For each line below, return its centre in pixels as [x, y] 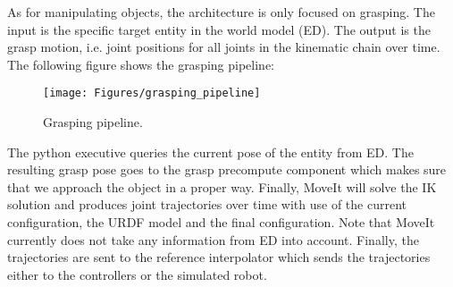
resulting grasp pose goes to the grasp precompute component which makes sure [227, 169]
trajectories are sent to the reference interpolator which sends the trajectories [219, 257]
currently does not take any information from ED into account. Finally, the [213, 239]
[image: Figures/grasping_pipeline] [152, 93]
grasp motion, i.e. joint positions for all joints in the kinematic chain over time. [224, 47]
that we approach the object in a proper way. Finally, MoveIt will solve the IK [222, 186]
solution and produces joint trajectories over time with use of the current [207, 204]
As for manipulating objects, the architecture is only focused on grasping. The [221, 12]
